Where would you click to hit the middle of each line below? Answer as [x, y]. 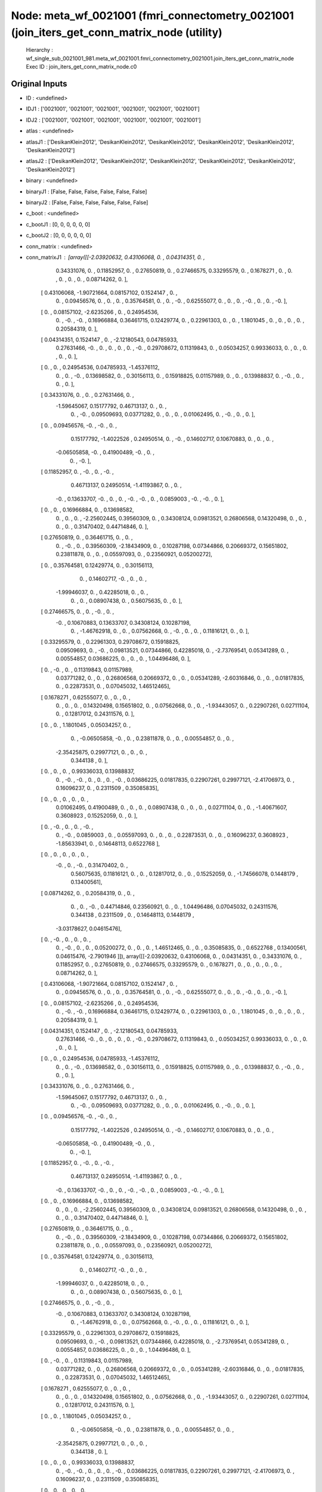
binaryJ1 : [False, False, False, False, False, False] [86, 192]
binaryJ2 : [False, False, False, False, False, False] [87, 202]
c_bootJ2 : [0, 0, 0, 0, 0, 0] [59, 235]
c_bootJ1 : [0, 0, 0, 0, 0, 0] [58, 224]
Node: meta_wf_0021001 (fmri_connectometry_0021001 [153, 16]
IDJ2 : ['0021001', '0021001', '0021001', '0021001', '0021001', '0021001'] [113, 120]
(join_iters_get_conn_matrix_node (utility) [117, 32]
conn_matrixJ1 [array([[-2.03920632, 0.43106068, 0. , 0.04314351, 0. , [115, 257]
